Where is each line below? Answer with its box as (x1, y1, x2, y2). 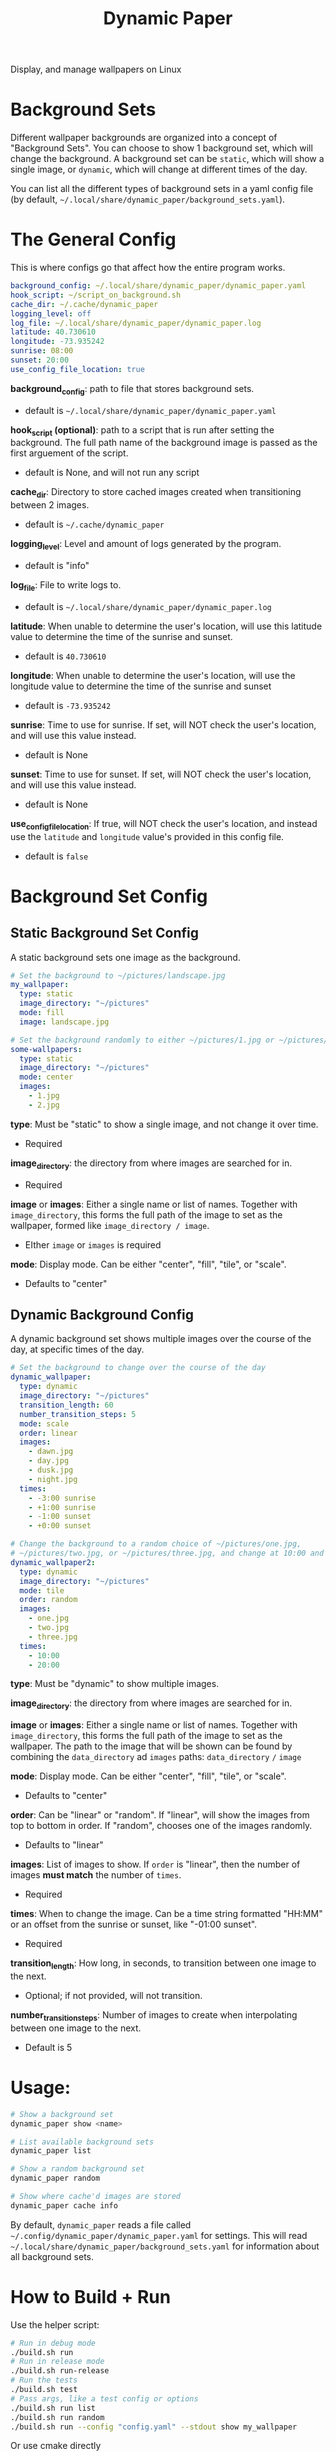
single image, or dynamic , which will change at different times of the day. (10, 163, 308, 176)
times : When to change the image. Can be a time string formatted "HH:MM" (10, 1908, 323, 1920)
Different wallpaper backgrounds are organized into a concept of (10, 132, 278, 144)
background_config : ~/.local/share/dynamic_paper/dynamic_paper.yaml (10, 281, 307, 291)
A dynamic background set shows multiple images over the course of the (10, 1333, 312, 1345)
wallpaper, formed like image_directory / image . (10, 1219, 210, 1231)
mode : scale (19, 1418, 70, 1429)
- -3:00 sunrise (28, 1493, 97, 1503)
